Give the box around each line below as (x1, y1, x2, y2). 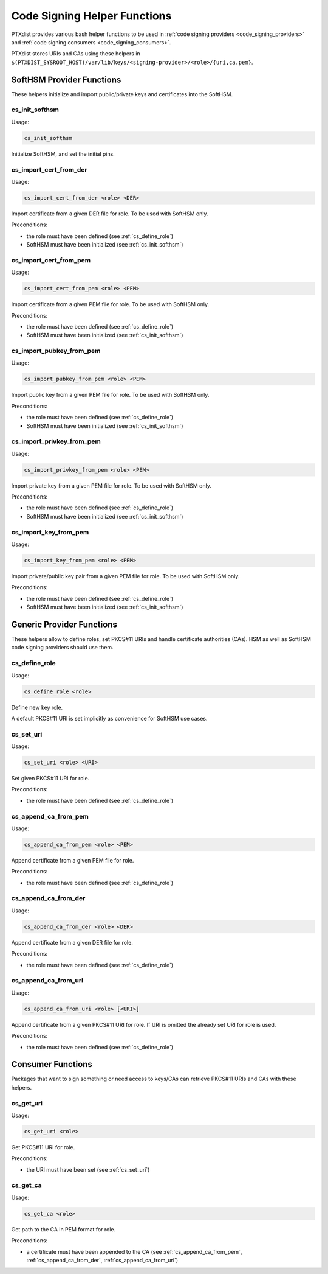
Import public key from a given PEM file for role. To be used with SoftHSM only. (11, 391, 210, 399)
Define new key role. (11, 704, 63, 711)
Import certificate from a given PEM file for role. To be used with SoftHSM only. (11, 301, 210, 308)
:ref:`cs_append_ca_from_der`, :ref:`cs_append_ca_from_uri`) (26, 1256, 179, 1264)
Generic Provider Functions (11, 619, 118, 629)
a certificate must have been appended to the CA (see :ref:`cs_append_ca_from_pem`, (26, 1248, 242, 1255)
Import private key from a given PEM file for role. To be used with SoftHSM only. (11, 481, 212, 489)
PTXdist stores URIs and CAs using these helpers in (11, 50, 141, 57)
